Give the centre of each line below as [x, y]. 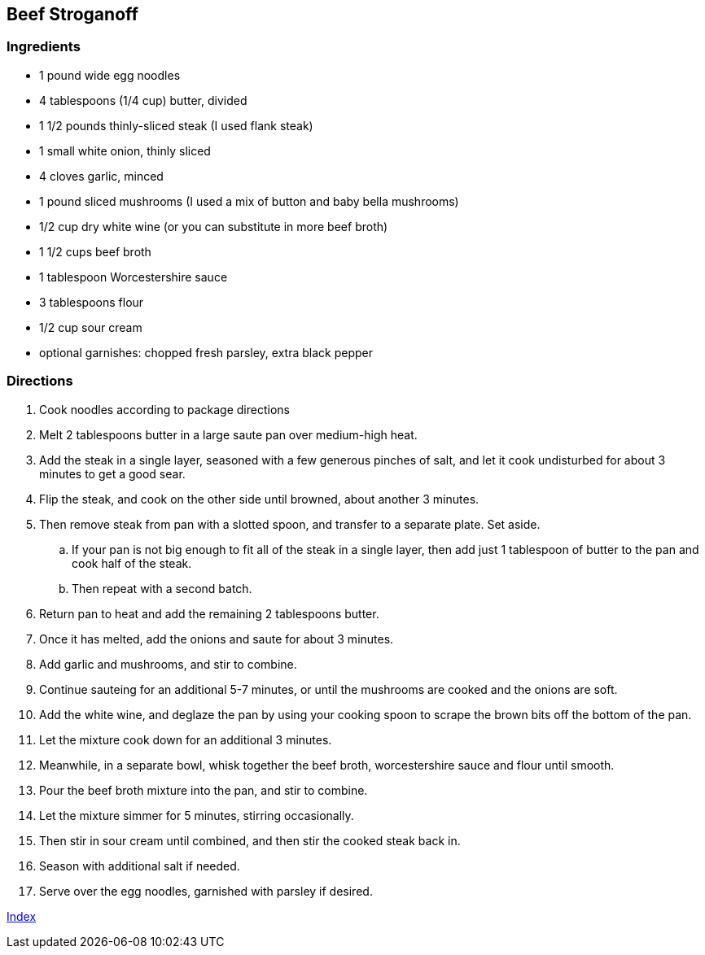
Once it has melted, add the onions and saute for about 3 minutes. [217, 639]
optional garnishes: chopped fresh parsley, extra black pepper [206, 352]
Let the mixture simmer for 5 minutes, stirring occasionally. [197, 815]
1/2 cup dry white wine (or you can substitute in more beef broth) [214, 226]
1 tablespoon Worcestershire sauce [134, 277]
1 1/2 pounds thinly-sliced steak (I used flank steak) [176, 125]
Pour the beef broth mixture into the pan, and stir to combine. [204, 790]
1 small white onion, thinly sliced [125, 150]
